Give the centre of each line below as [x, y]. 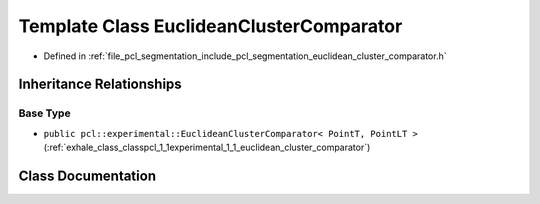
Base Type [44, 113]
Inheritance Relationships [100, 84]
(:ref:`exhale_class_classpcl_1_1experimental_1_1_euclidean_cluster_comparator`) [207, 147]
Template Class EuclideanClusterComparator [210, 26]
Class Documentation [87, 175]
